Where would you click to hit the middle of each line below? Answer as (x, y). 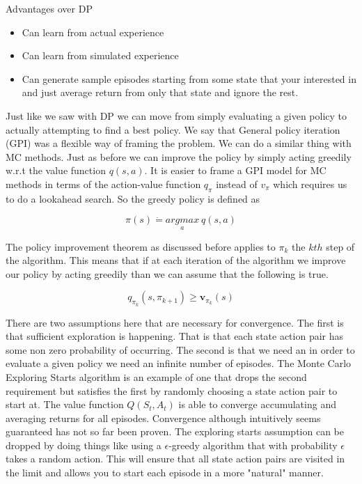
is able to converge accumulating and (257, 404)
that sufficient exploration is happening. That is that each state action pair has (175, 336)
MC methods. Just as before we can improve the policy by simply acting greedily (179, 156)
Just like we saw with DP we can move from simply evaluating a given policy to (176, 115)
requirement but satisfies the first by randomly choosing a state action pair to (172, 390)
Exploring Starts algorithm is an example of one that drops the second (156, 376)
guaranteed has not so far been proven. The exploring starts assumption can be (175, 431)
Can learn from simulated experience (100, 55)
